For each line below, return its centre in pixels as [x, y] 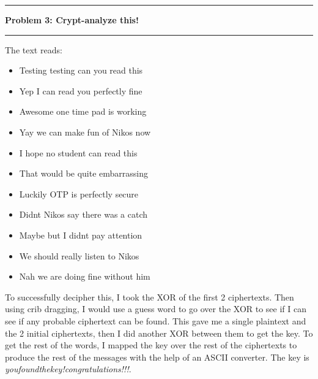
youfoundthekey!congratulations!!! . [68, 369]
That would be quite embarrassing [84, 173]
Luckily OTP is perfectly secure [79, 193]
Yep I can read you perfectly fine [81, 90]
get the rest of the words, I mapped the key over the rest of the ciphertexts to [151, 345]
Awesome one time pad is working [83, 111]
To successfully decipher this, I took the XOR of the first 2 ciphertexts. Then [150, 297]
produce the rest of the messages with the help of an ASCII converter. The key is [157, 357]
